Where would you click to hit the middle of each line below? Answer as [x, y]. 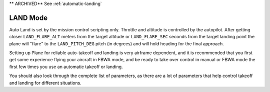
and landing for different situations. [45, 83]
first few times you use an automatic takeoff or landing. [66, 67]
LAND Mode [28, 18]
